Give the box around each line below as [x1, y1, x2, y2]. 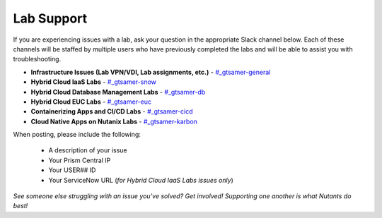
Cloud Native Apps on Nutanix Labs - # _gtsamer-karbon [30, 117, 198, 126]
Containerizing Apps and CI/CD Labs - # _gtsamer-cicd [30, 107, 193, 116]
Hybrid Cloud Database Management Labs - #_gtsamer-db [30, 87, 206, 96]
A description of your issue [48, 146, 127, 155]
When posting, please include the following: [13, 131, 141, 139]
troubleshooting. [13, 55, 62, 63]
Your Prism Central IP [48, 156, 111, 164]
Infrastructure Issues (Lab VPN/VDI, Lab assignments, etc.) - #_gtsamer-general [30, 68, 271, 76]
